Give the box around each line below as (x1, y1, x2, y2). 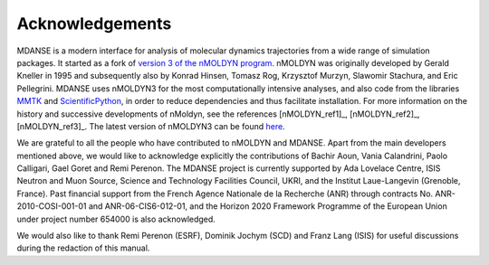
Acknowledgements (16, 14, 172, 33)
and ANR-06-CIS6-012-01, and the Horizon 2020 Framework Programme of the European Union (88, 201, 447, 212)
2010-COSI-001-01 (16, 201, 87, 212)
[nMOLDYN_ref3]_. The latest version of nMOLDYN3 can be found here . (16, 120, 285, 131)
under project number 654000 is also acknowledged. (16, 213, 216, 224)
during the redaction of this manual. (16, 242, 150, 253)
